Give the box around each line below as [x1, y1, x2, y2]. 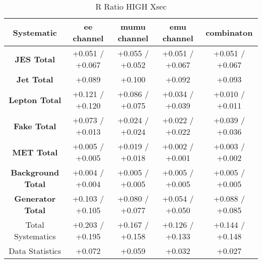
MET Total [12, 146, 58, 158]
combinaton [206, 26, 253, 38]
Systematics [14, 230, 56, 242]
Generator [14, 193, 56, 204]
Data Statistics [9, 245, 61, 256]
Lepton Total [9, 94, 61, 106]
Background [11, 166, 59, 178]
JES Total [15, 53, 55, 65]
